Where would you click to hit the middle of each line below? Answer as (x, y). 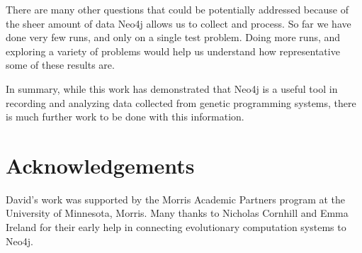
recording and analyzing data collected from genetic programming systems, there (181, 102)
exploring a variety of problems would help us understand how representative (173, 51)
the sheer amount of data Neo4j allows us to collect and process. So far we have (179, 23)
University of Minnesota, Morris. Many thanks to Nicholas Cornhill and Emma (177, 213)
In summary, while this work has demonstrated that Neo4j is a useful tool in (172, 88)
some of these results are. (60, 65)
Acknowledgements (100, 165)
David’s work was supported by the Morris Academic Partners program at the (176, 199)
